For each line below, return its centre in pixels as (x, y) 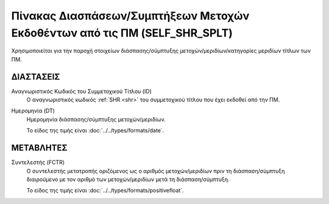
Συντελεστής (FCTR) (38, 162)
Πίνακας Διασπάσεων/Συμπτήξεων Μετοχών (130, 16)
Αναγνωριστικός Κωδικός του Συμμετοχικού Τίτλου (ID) (82, 91)
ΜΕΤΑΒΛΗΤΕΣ (39, 148)
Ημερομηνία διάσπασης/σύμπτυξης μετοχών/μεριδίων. (96, 119)
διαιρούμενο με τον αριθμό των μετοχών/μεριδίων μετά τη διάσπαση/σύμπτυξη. (128, 179)
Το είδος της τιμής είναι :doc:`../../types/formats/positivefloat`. (105, 191)
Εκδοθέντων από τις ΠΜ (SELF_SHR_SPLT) (122, 33)
